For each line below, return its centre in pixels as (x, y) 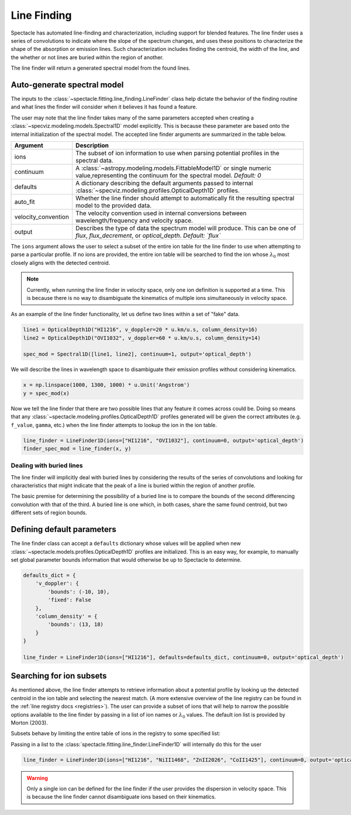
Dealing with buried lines (47, 466)
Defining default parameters (63, 529)
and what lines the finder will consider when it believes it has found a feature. (104, 107)
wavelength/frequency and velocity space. (134, 220)
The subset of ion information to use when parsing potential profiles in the (177, 153)
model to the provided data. (113, 205)
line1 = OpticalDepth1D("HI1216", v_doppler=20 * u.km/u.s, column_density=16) (140, 330)
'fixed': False (70, 600)
